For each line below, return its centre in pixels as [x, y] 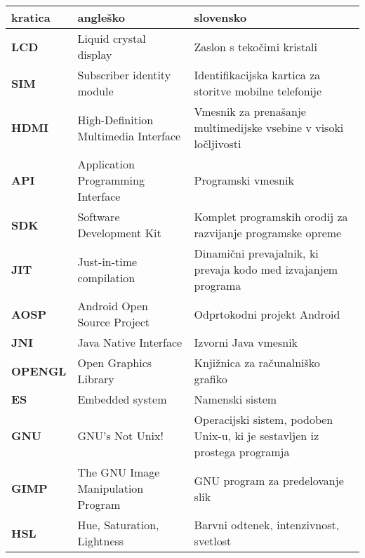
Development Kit [119, 233]
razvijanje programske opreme [268, 233]
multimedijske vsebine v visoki [269, 127]
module [95, 91]
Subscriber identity [124, 75]
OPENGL [39, 371]
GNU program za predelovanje [269, 480]
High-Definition [115, 119]
